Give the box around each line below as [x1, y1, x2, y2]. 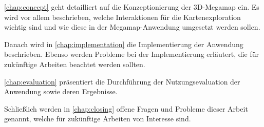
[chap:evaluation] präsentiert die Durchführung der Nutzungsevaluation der [4, 76, 240, 87]
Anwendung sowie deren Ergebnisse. [4, 86, 118, 97]
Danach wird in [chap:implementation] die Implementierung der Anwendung [4, 38, 243, 49]
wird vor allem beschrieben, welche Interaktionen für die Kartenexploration [4, 11, 241, 22]
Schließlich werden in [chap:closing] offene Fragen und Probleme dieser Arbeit [4, 103, 248, 114]
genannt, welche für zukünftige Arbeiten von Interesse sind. [4, 113, 191, 124]
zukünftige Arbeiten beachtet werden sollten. [4, 58, 145, 69]
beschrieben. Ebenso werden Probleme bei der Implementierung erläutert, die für [4, 49, 259, 59]
